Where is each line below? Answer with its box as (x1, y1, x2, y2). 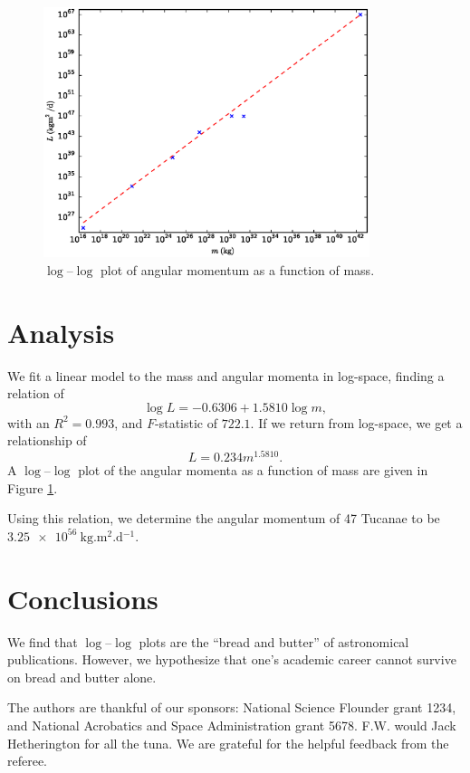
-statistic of (155, 413, 218, 432)
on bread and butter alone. (7, 667, 157, 686)
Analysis (7, 313, 115, 350)
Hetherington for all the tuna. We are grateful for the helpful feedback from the (7, 733, 449, 752)
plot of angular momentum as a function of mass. (100, 260, 375, 279)
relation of (7, 384, 64, 403)
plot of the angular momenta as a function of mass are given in (78, 461, 428, 480)
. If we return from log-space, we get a (250, 413, 463, 432)
